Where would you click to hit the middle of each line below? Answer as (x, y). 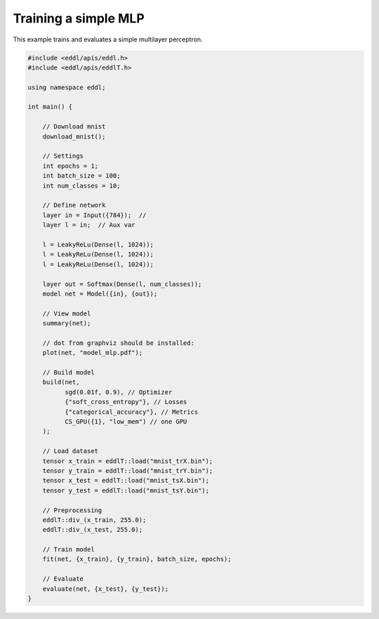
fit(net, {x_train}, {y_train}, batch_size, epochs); (137, 559)
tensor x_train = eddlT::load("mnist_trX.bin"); (128, 461)
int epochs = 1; (70, 166)
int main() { (50, 107)
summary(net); (67, 324)
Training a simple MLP (79, 18)
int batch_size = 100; (81, 176)
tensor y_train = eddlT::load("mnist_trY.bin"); (128, 470)
